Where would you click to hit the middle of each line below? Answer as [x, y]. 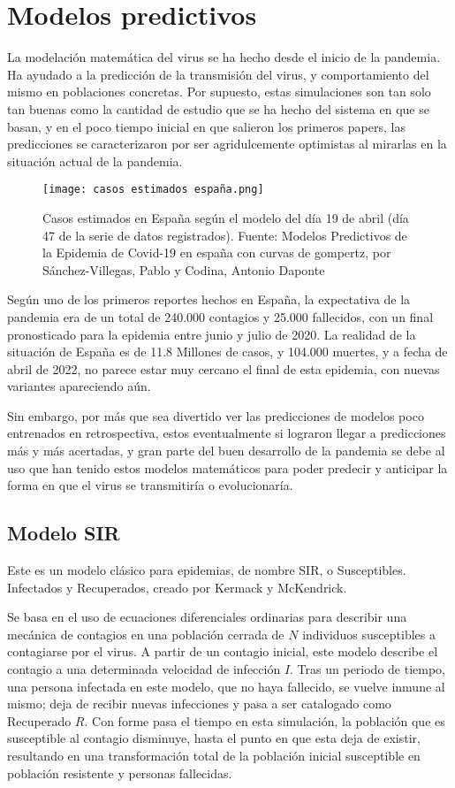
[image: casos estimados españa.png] [153, 190]
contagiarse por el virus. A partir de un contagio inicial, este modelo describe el [223, 651]
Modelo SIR [64, 533]
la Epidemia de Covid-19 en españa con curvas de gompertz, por [217, 252]
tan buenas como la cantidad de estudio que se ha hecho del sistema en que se [218, 108]
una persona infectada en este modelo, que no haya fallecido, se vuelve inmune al [226, 686]
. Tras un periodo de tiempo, [368, 669]
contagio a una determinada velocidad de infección [144, 669]
